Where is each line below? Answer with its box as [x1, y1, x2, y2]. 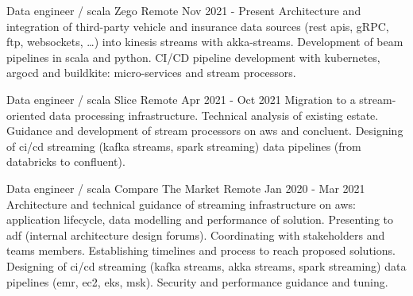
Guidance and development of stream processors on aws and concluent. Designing [6, 122, 403, 139]
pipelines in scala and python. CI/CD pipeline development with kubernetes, [6, 48, 380, 65]
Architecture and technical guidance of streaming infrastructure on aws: [6, 195, 356, 212]
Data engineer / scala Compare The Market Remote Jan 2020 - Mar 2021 [6, 179, 365, 196]
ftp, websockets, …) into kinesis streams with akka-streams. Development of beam [6, 33, 403, 50]
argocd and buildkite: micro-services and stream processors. [6, 64, 296, 81]
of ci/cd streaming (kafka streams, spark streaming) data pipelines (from [6, 137, 361, 154]
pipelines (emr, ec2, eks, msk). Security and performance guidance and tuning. [6, 273, 388, 290]
